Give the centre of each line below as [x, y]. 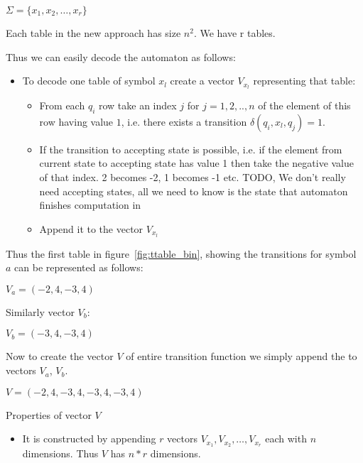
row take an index [137, 105]
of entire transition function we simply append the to [242, 356]
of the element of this [304, 105]
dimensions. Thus [60, 453]
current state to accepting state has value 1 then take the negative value [197, 163]
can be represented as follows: [79, 267]
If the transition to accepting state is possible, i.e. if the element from [191, 149]
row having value [76, 121]
